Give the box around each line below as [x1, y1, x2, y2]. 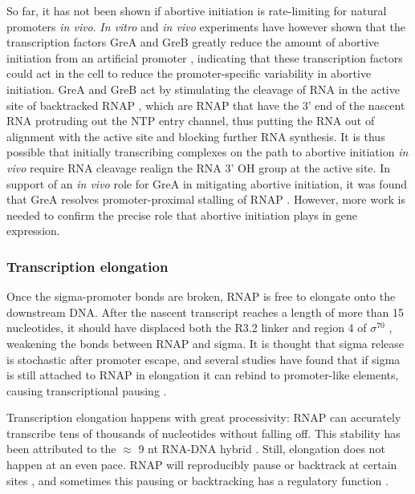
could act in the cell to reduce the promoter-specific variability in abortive [6, 65, 372, 82]
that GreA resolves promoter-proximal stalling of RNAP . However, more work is [6, 191, 405, 208]
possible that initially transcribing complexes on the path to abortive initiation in [6, 144, 409, 160]
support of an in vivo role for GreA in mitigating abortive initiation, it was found [6, 175, 407, 192]
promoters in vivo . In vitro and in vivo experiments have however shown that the [6, 18, 405, 34]
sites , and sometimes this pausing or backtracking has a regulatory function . [6, 472, 389, 488]
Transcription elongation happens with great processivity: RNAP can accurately [6, 409, 401, 426]
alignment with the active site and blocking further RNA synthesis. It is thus [6, 128, 385, 144]
